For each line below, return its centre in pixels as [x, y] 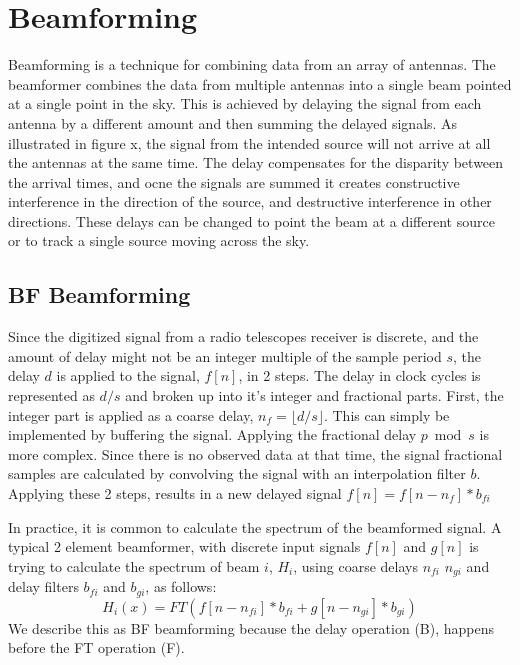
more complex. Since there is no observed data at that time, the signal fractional [255, 453]
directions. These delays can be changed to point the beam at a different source [251, 220]
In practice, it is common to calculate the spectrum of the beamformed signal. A [255, 526]
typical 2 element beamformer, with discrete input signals [184, 546]
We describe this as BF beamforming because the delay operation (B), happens [251, 627]
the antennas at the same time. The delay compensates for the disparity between [256, 162]
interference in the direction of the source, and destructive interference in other [250, 201]
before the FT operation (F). [96, 647]
